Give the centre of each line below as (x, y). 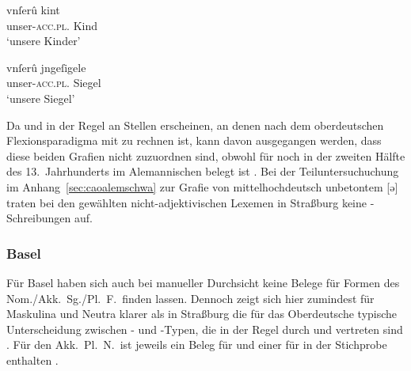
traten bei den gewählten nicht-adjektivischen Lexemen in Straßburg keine (187, 202)
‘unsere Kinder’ (44, 41)
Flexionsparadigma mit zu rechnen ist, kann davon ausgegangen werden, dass (194, 140)
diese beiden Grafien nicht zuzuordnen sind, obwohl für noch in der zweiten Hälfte (206, 155)
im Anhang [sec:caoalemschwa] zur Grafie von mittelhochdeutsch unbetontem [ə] (202, 186)
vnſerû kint (33, 9)
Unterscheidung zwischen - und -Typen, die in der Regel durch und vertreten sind (205, 329)
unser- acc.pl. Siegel (54, 83)
